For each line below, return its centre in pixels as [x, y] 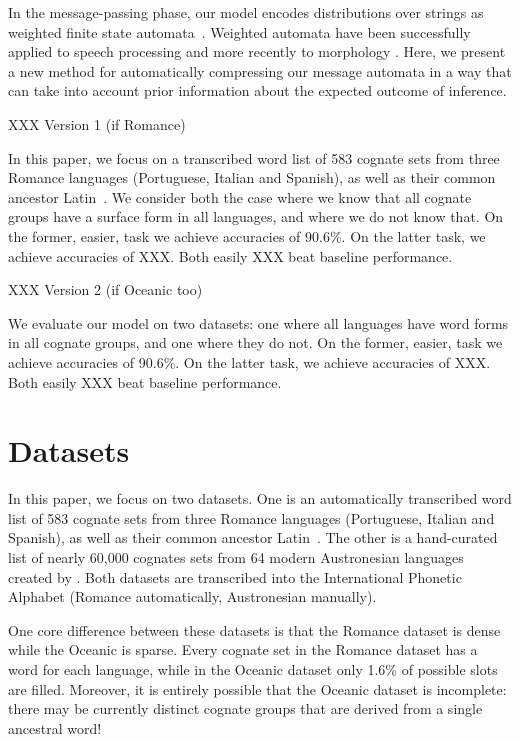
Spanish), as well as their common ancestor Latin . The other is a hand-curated [253, 537]
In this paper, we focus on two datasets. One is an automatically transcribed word [260, 498]
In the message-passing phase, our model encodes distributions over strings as [246, 12]
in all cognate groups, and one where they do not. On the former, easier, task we [255, 342]
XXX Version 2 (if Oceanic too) [105, 289]
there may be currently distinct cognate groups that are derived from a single [245, 708]
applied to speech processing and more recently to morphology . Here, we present [257, 51]
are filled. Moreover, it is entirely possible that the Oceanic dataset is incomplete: [257, 688]
